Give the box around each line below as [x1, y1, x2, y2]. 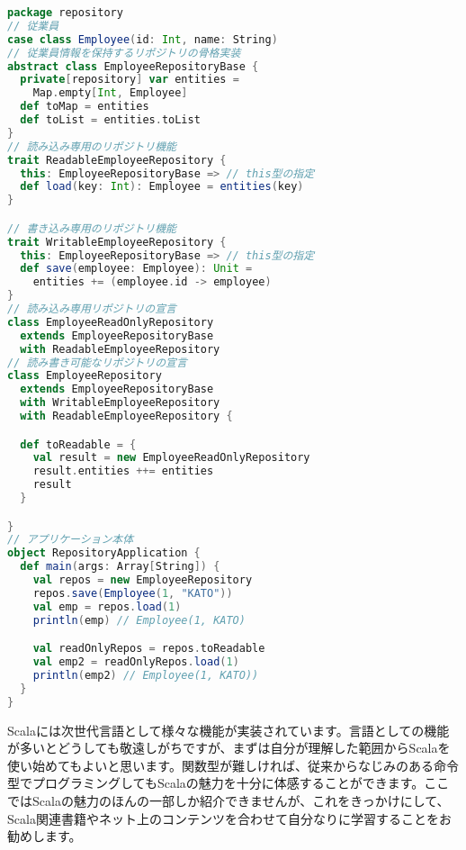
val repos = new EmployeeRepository [32, 574, 253, 587]
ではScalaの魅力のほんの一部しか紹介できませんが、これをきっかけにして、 [7, 791, 450, 809]
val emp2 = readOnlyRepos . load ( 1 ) [32, 656, 239, 669]
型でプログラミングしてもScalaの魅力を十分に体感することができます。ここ [7, 773, 450, 792]
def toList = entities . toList [20, 113, 201, 126]
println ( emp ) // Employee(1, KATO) [32, 613, 246, 627]
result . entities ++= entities [32, 465, 214, 478]
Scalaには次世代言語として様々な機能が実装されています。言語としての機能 [7, 720, 450, 739]
